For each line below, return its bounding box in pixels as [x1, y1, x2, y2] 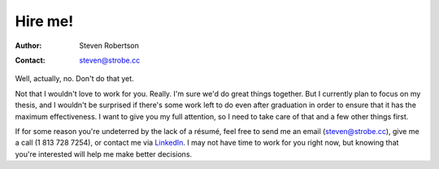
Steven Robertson [79, 41, 140, 50]
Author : [15, 41, 42, 50]
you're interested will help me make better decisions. [15, 149, 193, 158]
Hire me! [15, 12, 74, 30]
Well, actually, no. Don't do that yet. [15, 74, 134, 84]
